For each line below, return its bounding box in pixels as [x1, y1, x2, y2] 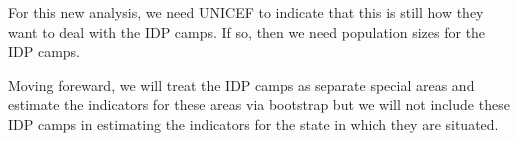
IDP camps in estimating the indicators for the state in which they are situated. [8, 113, 499, 134]
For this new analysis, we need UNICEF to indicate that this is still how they [8, 2, 484, 22]
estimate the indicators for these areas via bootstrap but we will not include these [8, 94, 510, 115]
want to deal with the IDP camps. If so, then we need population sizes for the [8, 21, 486, 42]
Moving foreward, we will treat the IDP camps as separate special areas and [8, 74, 475, 95]
